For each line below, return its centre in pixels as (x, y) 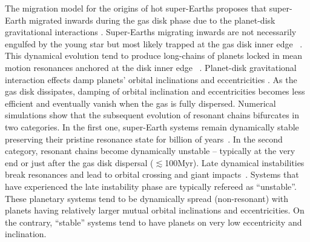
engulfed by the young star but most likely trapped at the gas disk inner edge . (154, 43)
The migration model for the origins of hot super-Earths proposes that (136, 8)
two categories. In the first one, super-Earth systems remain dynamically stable (152, 126)
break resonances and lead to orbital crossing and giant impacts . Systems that (152, 174)
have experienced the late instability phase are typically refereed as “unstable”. (151, 186)
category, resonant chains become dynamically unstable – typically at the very (150, 151)
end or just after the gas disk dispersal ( (79, 162)
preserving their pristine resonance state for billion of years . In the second (144, 139)
